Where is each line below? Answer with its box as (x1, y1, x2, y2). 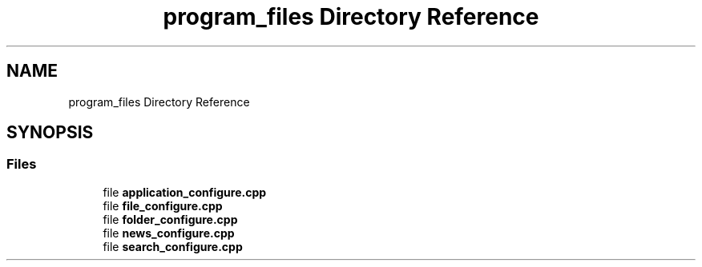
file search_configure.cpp (103, 239, 243, 253)
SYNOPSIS (6, 122, 94, 143)
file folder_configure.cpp (103, 212, 238, 226)
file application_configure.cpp (103, 185, 267, 199)
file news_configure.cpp (103, 225, 235, 240)
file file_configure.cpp (103, 198, 223, 213)
